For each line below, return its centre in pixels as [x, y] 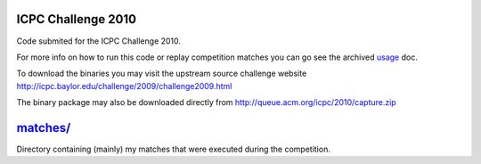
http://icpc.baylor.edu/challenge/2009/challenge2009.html [124, 86]
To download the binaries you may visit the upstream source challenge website [162, 74]
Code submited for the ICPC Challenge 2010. [99, 41]
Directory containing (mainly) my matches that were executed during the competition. [174, 149]
